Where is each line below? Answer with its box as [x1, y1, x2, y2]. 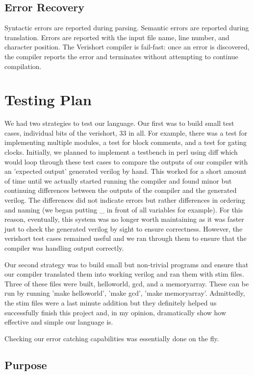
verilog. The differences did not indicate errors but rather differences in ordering [4, 195, 245, 205]
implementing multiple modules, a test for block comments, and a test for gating [4, 137, 247, 147]
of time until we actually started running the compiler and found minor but [4, 175, 232, 186]
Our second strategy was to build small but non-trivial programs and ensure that [4, 259, 249, 269]
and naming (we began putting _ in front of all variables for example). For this [4, 204, 243, 214]
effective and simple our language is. [4, 317, 113, 327]
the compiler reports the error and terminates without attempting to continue [4, 51, 238, 61]
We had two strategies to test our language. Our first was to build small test [4, 118, 234, 128]
